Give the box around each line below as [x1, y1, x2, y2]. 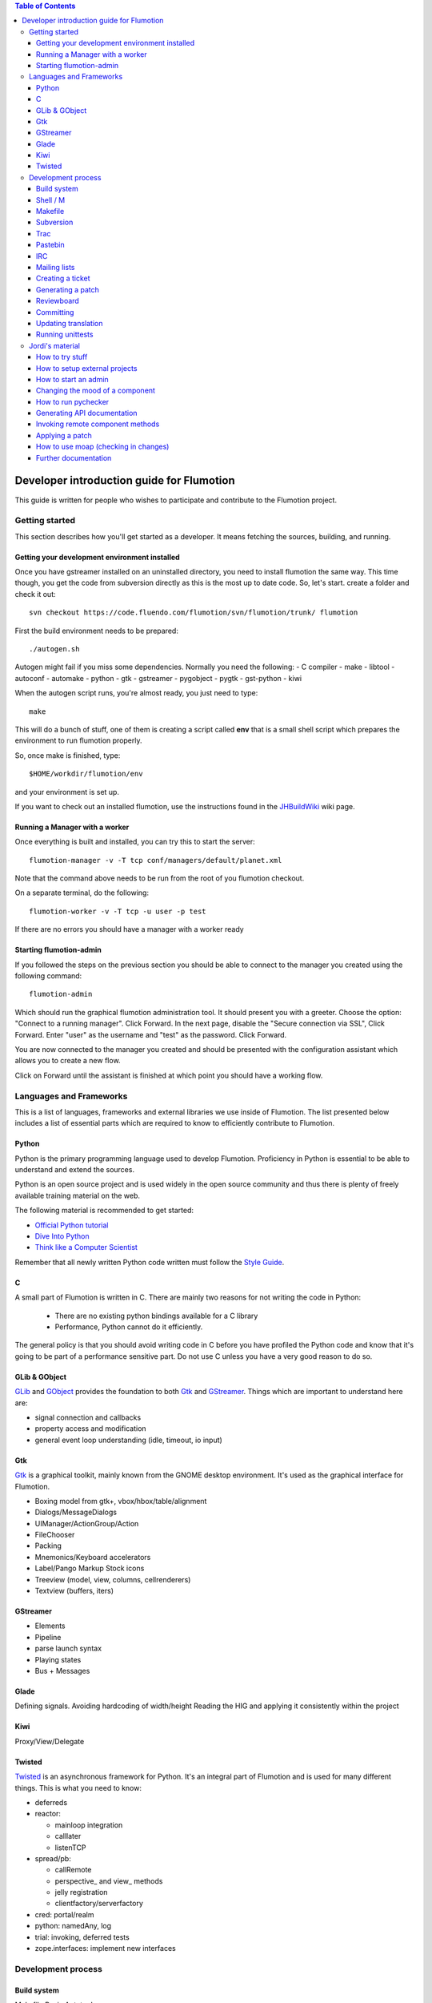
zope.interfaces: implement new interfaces [34, 1944, 176, 1953]
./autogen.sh [29, 645, 80, 654]
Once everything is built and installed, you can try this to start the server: [14, 837, 255, 847]
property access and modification [34, 1424, 147, 1433]
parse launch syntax [34, 1643, 102, 1654]
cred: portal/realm [34, 1909, 94, 1919]
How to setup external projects [36, 363, 138, 373]
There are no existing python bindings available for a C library [54, 1311, 258, 1320]
